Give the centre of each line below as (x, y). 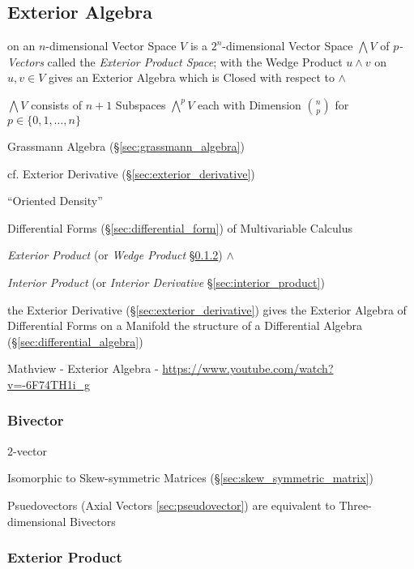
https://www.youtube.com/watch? (248, 368)
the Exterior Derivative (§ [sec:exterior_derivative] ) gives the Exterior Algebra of (207, 309)
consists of (56, 104)
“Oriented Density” (55, 201)
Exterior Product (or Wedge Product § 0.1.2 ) (115, 255)
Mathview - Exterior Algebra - (83, 368)
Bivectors (93, 521)
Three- (355, 505)
